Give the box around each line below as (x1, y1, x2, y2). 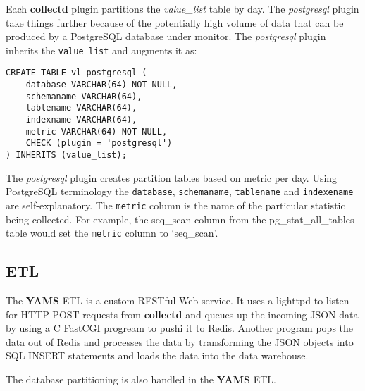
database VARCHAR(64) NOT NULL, (25, 80, 178, 90)
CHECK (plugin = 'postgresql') (25, 138, 173, 149)
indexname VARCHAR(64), (25, 115, 137, 125)
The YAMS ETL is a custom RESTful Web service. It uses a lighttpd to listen (6, 293, 349, 308)
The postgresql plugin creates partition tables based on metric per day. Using (6, 170, 338, 185)
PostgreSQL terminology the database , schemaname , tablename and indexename (6, 184, 354, 199)
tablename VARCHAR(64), (25, 103, 137, 113)
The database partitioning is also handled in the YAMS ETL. (6, 372, 276, 387)
